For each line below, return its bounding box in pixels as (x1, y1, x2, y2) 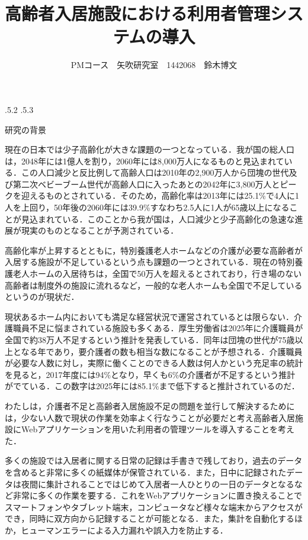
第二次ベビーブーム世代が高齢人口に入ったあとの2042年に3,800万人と (12, 177, 280, 190)
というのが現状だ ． (5, 290, 79, 303)
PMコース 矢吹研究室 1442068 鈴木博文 (70, 59, 238, 71)
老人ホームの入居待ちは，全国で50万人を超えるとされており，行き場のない (12, 267, 302, 280)
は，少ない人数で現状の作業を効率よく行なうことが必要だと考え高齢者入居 (5, 411, 295, 423)
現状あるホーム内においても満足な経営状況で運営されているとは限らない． (5, 310, 294, 322)
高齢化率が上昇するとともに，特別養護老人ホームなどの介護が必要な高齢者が (5, 244, 303, 256)
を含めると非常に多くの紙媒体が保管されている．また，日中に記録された (5, 465, 287, 478)
